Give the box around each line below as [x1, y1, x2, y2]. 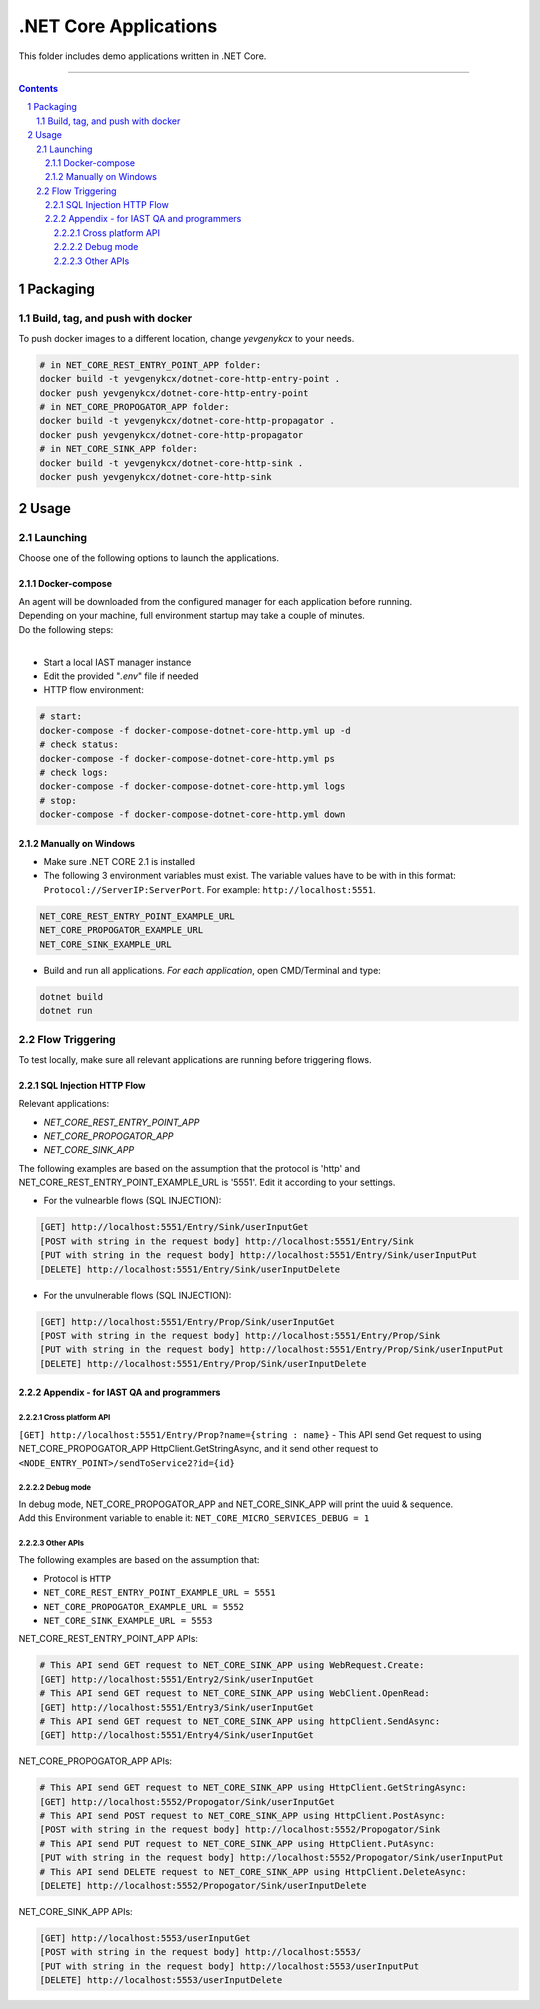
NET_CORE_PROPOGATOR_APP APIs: [18, 1755, 173, 1767]
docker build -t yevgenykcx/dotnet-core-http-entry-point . [39, 373, 341, 385]
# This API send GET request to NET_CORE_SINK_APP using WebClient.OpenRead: [39, 1688, 430, 1699]
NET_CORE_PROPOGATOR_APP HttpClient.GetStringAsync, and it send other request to [18, 1443, 379, 1455]
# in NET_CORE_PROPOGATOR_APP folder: [39, 401, 230, 412]
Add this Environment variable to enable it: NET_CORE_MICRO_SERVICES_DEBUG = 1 [18, 1512, 370, 1524]
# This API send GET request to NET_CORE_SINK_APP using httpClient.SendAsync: [39, 1715, 441, 1727]
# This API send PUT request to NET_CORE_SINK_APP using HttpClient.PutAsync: [39, 1838, 435, 1849]
